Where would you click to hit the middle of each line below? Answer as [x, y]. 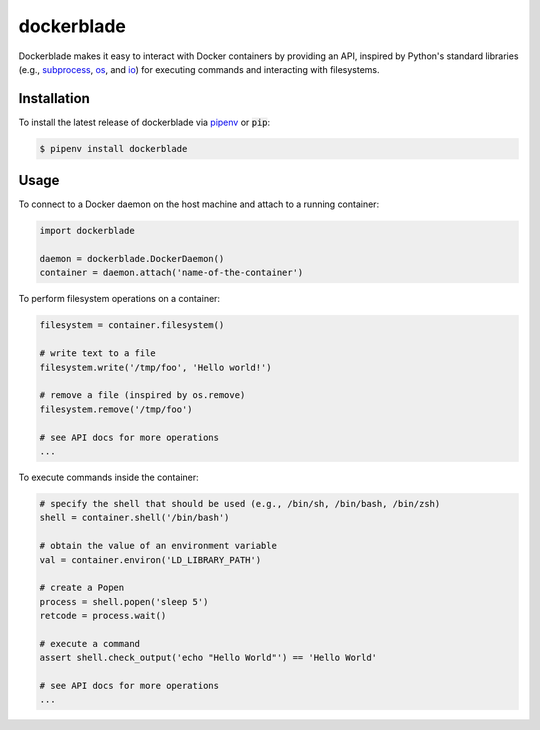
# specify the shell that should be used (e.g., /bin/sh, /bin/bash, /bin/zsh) [240, 503]
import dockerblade [87, 231]
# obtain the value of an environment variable [158, 546]
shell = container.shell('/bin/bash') [134, 518]
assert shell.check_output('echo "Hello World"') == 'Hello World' [208, 658]
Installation [54, 98]
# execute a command [89, 643]
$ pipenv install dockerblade [113, 148]
